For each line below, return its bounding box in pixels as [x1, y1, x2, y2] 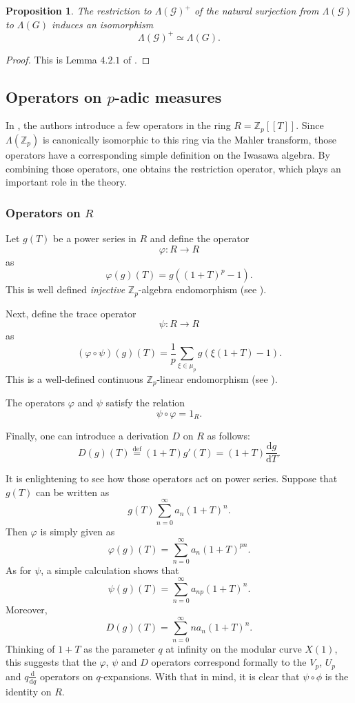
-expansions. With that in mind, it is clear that [100, 669, 300, 683]
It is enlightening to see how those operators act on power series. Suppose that [6, 471, 338, 486]
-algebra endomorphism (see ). [138, 282, 267, 297]
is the [325, 669, 349, 683]
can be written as [36, 484, 110, 499]
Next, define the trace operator [6, 306, 136, 320]
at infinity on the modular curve [165, 641, 302, 655]
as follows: [207, 428, 250, 442]
